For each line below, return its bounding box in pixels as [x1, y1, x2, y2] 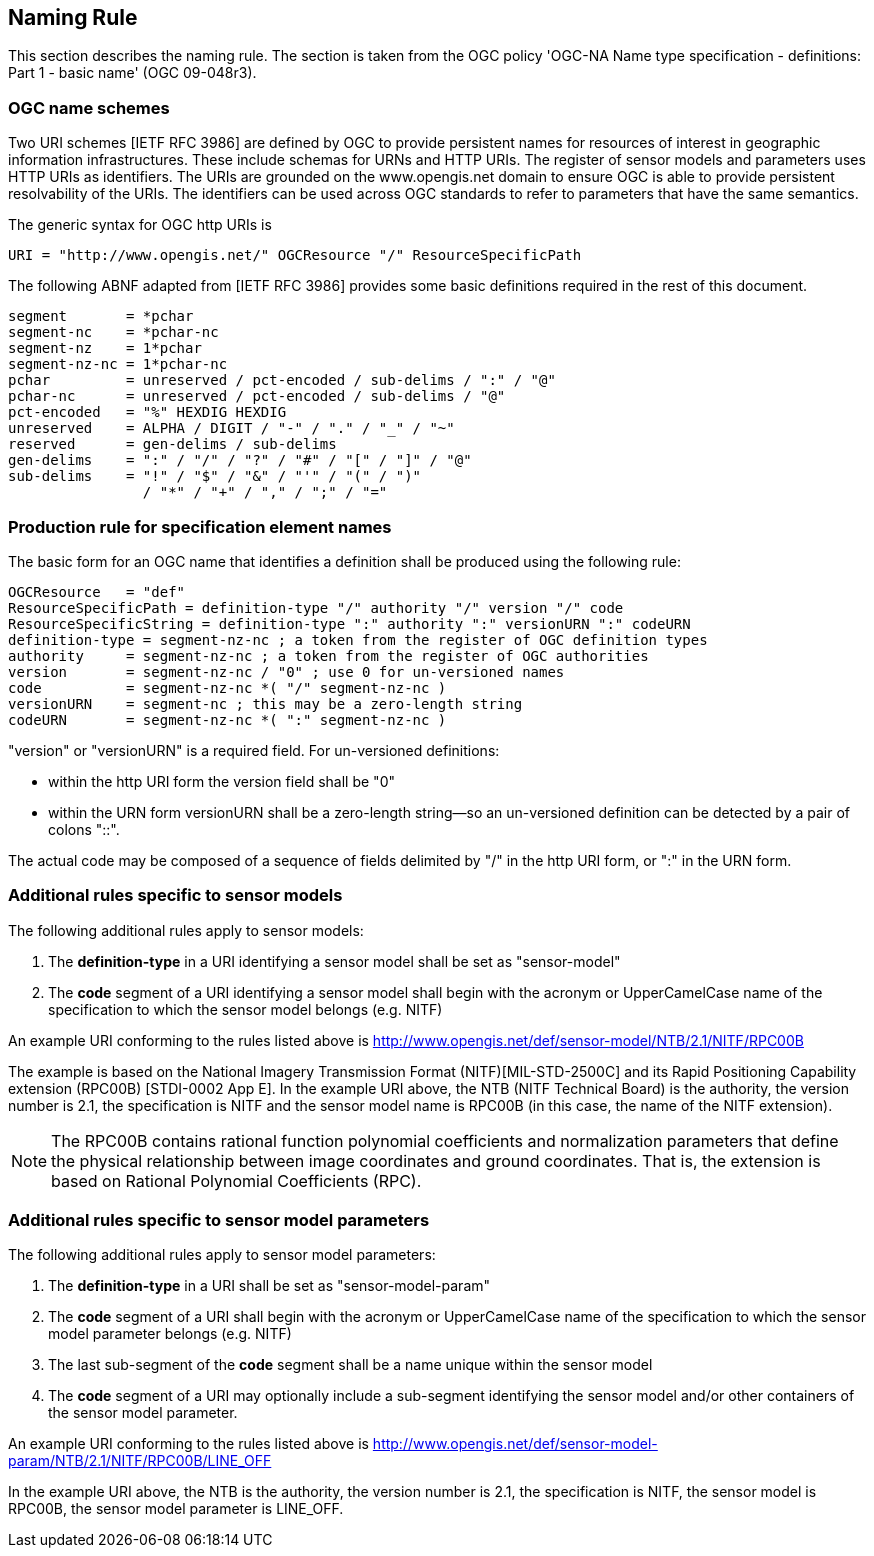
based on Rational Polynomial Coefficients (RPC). [51, 1170, 422, 1191]
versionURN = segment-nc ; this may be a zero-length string [8, 695, 523, 712]
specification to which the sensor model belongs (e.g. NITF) [48, 1000, 443, 1018]
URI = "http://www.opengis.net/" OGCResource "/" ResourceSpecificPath [8, 247, 582, 264]
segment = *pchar [8, 308, 194, 325]
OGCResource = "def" [8, 583, 186, 600]
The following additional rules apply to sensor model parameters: [8, 1246, 436, 1264]
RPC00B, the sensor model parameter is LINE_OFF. [8, 1500, 344, 1518]
